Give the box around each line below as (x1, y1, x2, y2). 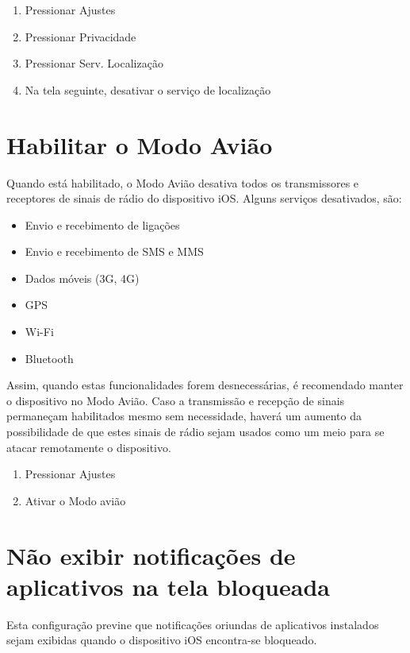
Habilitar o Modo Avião (6, 128, 273, 160)
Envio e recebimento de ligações (25, 216, 180, 233)
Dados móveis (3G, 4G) (25, 269, 140, 286)
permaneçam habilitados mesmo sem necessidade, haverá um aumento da (6, 408, 362, 424)
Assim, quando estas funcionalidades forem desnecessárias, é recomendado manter (6, 377, 404, 393)
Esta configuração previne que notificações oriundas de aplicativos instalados (6, 616, 379, 632)
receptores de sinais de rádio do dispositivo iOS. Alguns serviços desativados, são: (6, 190, 402, 207)
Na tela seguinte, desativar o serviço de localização (25, 81, 271, 98)
